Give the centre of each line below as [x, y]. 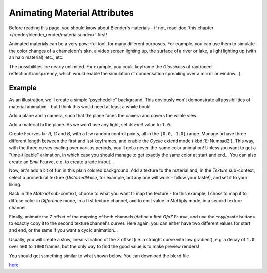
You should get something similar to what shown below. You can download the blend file [99, 256]
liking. [15, 185]
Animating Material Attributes [71, 13]
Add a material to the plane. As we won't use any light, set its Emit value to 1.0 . [90, 124]
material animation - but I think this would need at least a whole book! [80, 107]
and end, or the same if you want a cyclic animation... [64, 230]
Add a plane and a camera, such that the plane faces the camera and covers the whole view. [103, 115]
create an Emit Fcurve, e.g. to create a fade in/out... [62, 162]
